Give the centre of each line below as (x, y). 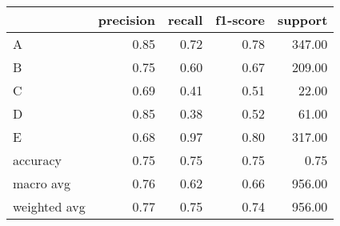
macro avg (42, 183)
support (302, 20)
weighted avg (49, 206)
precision (126, 20)
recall (185, 20)
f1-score (240, 20)
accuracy (37, 160)
